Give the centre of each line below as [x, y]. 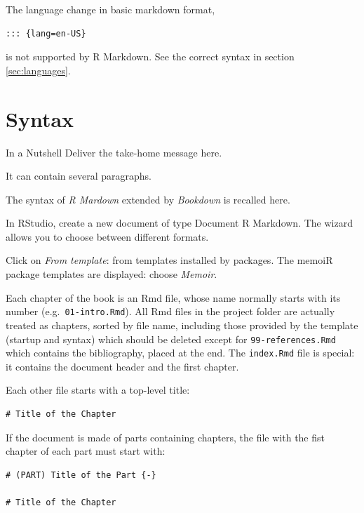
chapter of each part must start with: [86, 451]
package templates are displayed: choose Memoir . [112, 274]
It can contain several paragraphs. [79, 176]
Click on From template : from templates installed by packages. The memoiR [169, 260]
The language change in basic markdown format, [110, 9]
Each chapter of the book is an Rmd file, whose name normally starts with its [173, 297]
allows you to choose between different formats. [107, 236]
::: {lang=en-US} [46, 33]
